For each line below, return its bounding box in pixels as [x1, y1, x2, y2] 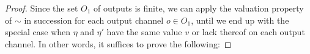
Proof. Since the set [5, 2, 78, 14]
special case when [5, 25, 71, 38]
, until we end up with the [191, 13, 289, 26]
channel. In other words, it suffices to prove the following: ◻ [5, 37, 232, 50]
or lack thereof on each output [191, 25, 305, 38]
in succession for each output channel [24, 13, 164, 26]
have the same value [106, 25, 182, 38]
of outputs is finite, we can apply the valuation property [94, 2, 304, 14]
